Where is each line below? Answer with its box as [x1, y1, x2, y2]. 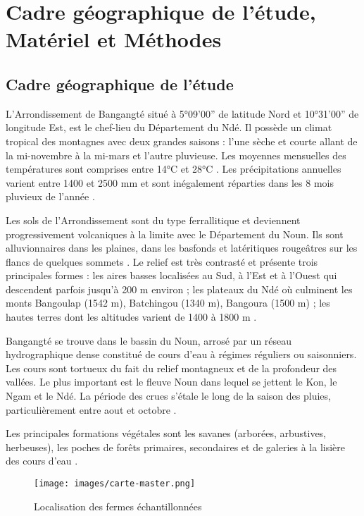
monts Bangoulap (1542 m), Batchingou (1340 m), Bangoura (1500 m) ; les [6, 295, 330, 310]
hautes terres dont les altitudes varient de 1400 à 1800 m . [6, 309, 257, 324]
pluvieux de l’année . [6, 189, 95, 204]
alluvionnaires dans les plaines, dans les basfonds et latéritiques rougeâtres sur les [6, 240, 358, 255]
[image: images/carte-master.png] [34, 479, 196, 489]
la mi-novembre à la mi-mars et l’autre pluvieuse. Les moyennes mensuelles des [6, 147, 346, 162]
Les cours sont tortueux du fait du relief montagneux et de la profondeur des [6, 360, 337, 375]
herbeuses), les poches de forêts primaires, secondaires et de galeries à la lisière [6, 439, 346, 454]
